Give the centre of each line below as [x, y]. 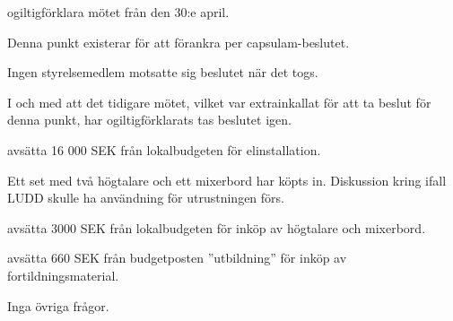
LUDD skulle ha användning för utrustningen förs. [146, 198]
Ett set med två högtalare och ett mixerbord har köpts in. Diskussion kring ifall [227, 180]
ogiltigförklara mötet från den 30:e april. [118, 12]
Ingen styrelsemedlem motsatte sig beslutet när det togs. [163, 72]
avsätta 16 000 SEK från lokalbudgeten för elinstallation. [164, 149]
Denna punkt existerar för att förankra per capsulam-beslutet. [179, 42]
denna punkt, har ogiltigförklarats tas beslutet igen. [149, 120]
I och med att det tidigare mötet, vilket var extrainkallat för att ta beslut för [219, 102]
